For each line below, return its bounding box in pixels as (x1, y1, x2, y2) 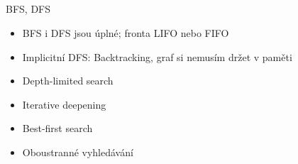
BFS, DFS (6, 1, 51, 16)
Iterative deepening (22, 97, 106, 111)
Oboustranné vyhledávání (22, 144, 133, 159)
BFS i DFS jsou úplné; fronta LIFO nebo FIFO (22, 25, 229, 40)
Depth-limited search (22, 73, 114, 88)
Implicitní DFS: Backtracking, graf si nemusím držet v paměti (22, 49, 292, 64)
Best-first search (22, 121, 93, 136)
